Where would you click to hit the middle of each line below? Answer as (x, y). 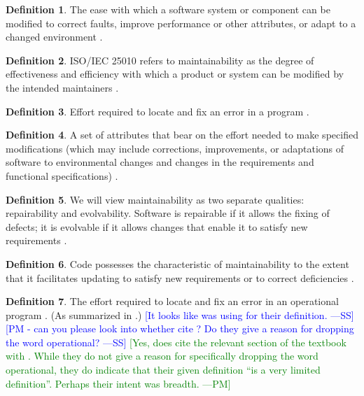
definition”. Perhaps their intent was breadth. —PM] (118, 383)
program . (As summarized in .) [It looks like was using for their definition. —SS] (180, 314)
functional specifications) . (62, 175)
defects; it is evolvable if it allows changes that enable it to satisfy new (157, 226)
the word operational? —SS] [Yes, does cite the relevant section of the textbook (176, 342)
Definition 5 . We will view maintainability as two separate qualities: (155, 199)
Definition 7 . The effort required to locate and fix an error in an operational (172, 301)
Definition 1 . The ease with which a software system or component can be (168, 9)
